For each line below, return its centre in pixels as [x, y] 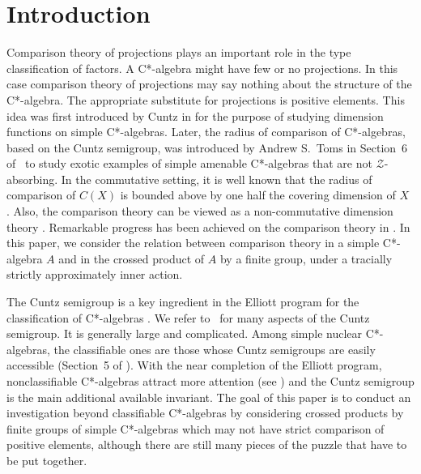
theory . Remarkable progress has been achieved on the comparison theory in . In [208, 226]
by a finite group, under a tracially [306, 258]
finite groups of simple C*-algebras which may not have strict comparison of [196, 428]
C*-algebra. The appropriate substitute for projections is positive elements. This [206, 99]
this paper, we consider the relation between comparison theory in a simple [193, 243]
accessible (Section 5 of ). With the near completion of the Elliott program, [194, 365]
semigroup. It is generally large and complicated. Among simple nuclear [185, 333]
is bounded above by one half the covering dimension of [258, 195]
